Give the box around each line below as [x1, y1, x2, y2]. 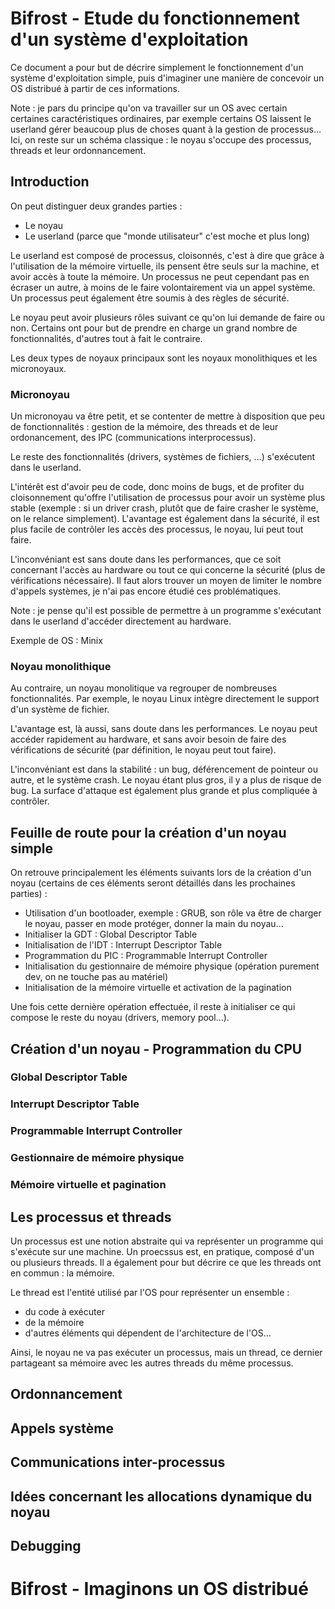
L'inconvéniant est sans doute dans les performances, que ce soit [10, 553, 282, 566]
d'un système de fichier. [10, 703, 110, 716]
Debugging [10, 1537, 82, 1554]
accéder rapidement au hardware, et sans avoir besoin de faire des [10, 733, 287, 746]
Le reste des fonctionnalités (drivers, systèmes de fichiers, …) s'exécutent [10, 451, 316, 463]
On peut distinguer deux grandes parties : [10, 200, 183, 212]
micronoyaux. [10, 362, 67, 374]
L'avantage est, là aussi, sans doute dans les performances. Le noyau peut [10, 723, 318, 735]
